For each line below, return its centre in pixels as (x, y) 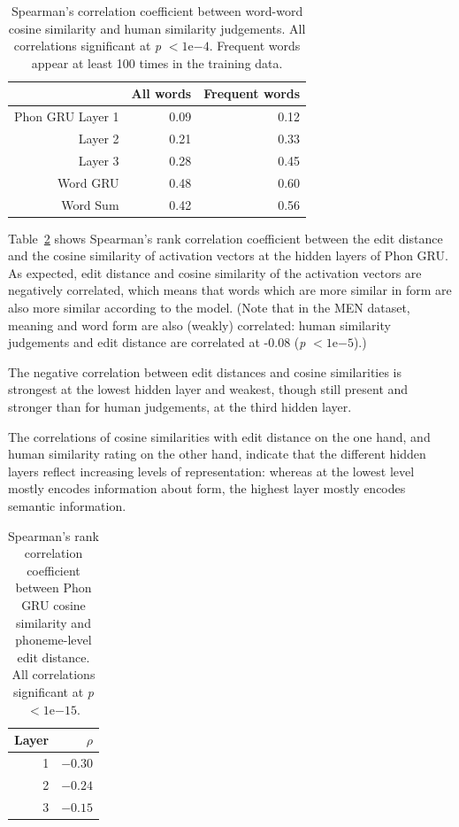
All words (161, 93)
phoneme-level (54, 640)
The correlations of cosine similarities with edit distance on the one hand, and (219, 436)
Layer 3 (99, 160)
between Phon (54, 587)
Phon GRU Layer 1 (67, 116)
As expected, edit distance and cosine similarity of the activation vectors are (215, 272)
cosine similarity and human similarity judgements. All (157, 28)
